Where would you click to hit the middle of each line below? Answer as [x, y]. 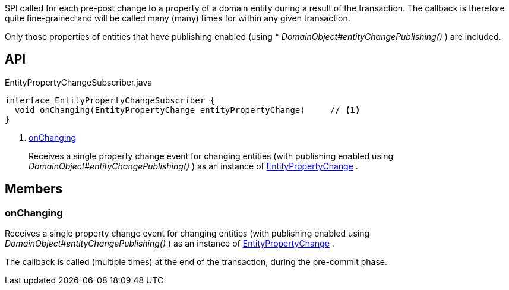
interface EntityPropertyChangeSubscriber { [110, 100]
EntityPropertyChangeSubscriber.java [79, 82]
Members [34, 189]
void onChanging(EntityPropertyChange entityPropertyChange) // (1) [187, 110]
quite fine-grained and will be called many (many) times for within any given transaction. [178, 18]
